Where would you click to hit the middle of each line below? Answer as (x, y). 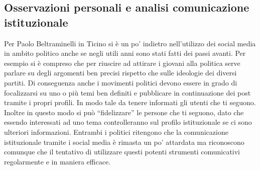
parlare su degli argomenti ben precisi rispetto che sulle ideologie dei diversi (120, 73)
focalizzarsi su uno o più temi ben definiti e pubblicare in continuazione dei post (127, 92)
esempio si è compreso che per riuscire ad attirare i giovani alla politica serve (122, 63)
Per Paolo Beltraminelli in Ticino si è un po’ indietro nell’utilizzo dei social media (130, 43)
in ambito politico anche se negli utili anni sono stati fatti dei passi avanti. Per (125, 53)
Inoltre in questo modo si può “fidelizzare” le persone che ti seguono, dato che (124, 112)
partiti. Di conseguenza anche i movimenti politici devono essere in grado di (121, 82)
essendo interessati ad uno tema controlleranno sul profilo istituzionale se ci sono (128, 122)
